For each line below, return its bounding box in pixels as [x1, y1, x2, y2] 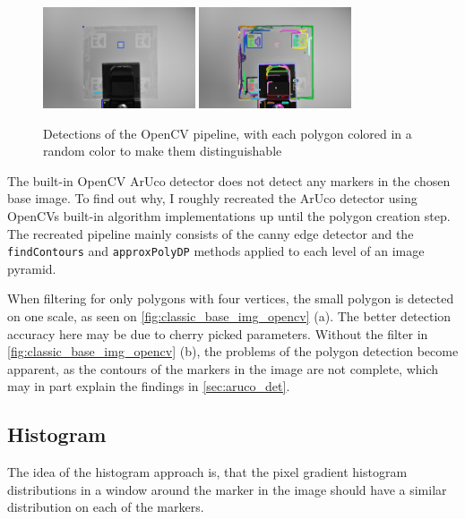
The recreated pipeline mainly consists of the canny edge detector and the [7, 224, 414, 242]
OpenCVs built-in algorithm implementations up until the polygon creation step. [7, 207, 451, 225]
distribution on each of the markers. [7, 498, 204, 516]
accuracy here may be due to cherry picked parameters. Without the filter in [7, 324, 428, 343]
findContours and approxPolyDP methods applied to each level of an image [7, 242, 425, 260]
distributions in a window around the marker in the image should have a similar [7, 480, 447, 498]
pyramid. [7, 259, 56, 277]
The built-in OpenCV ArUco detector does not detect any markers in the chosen [7, 171, 451, 190]
